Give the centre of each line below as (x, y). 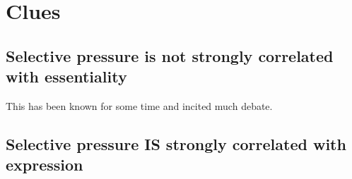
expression (45, 165)
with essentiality (66, 76)
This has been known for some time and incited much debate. (139, 105)
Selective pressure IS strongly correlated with (176, 143)
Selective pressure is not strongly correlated (170, 55)
